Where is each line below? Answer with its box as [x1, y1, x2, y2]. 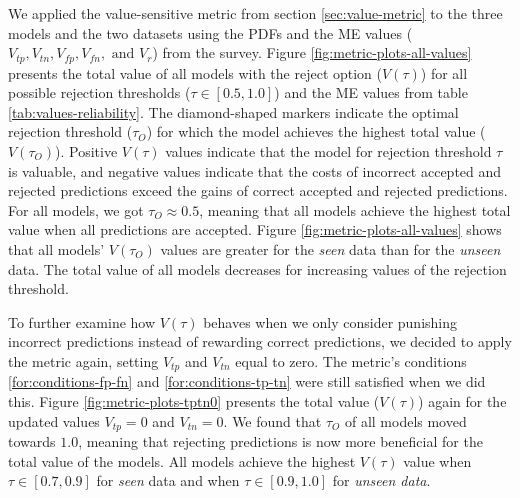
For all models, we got [8, 199, 144, 220]
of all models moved [344, 410, 467, 431]
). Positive [55, 141, 118, 162]
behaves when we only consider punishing [203, 311, 458, 332]
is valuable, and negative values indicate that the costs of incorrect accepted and [8, 160, 502, 181]
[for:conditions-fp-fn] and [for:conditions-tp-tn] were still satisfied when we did [8, 371, 486, 392]
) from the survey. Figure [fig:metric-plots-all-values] [152, 42, 472, 63]
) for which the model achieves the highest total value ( [146, 121, 486, 142]
